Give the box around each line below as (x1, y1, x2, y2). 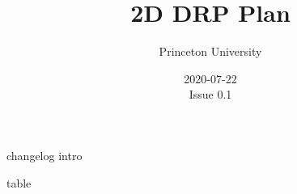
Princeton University (159, 43, 262, 60)
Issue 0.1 (189, 86, 232, 103)
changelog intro (6, 146, 83, 163)
